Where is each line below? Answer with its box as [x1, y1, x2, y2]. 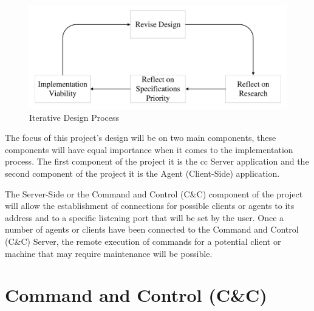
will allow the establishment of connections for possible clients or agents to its [5, 199, 295, 212]
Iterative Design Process [29, 111, 120, 123]
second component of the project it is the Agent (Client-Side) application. [5, 166, 280, 179]
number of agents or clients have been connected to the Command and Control [5, 223, 299, 236]
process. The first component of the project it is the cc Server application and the [5, 155, 309, 168]
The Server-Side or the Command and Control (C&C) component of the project [5, 187, 303, 200]
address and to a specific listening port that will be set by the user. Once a [5, 211, 284, 224]
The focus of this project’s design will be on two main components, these [5, 131, 276, 144]
